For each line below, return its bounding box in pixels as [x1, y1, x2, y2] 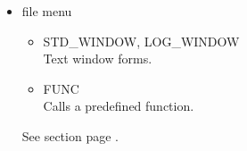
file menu [21, 2, 72, 20]
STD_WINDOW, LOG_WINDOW [43, 31, 240, 50]
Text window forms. [43, 49, 152, 68]
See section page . [21, 126, 119, 145]
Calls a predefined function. [43, 96, 194, 115]
